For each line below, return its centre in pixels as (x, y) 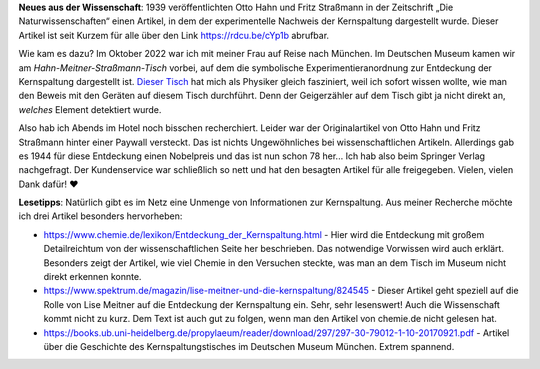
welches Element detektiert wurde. (90, 109)
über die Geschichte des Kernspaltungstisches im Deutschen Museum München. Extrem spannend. (249, 346)
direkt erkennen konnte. (92, 277)
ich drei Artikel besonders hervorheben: (100, 216)
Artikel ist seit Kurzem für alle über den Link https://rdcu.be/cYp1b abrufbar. (174, 35)
